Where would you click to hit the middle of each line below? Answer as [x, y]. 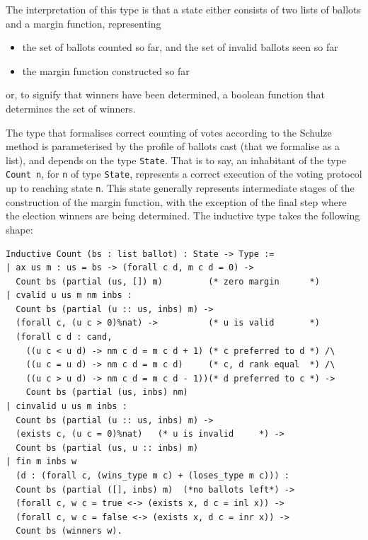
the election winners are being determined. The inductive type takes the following [183, 216]
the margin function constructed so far [106, 70]
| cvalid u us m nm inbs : [69, 295]
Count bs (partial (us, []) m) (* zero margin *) [168, 281]
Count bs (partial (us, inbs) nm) [107, 392]
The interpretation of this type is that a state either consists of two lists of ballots [184, 9]
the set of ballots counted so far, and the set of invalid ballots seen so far [180, 47]
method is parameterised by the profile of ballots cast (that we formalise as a [173, 146]
